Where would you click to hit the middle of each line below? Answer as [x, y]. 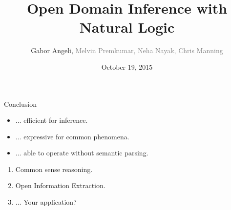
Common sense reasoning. [54, 169]
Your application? [50, 202]
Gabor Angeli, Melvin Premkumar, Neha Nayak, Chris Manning [127, 50]
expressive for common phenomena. [76, 136]
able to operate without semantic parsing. [86, 153]
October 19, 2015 [127, 67]
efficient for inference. [56, 120]
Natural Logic [127, 27]
